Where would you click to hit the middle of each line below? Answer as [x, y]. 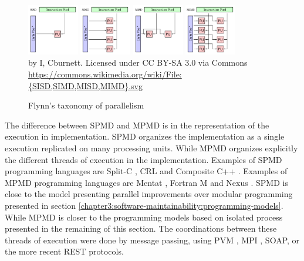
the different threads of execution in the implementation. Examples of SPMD [143, 159]
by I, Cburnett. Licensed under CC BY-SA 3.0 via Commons [138, 62]
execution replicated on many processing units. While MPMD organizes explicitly [151, 148]
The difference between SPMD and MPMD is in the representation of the [137, 125]
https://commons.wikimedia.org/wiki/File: [105, 74]
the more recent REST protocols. [64, 251]
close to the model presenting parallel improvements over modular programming [149, 194]
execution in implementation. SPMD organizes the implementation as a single [145, 136]
